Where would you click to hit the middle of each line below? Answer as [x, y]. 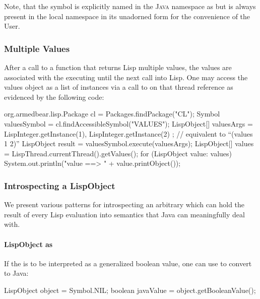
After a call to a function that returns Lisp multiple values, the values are [118, 67]
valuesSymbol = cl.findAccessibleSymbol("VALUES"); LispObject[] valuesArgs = [128, 123]
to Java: [16, 273]
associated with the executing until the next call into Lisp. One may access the [126, 77]
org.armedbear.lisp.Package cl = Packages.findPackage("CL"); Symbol [112, 114]
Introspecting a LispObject [60, 185]
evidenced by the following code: [54, 97]
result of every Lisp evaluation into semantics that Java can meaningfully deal [124, 214]
